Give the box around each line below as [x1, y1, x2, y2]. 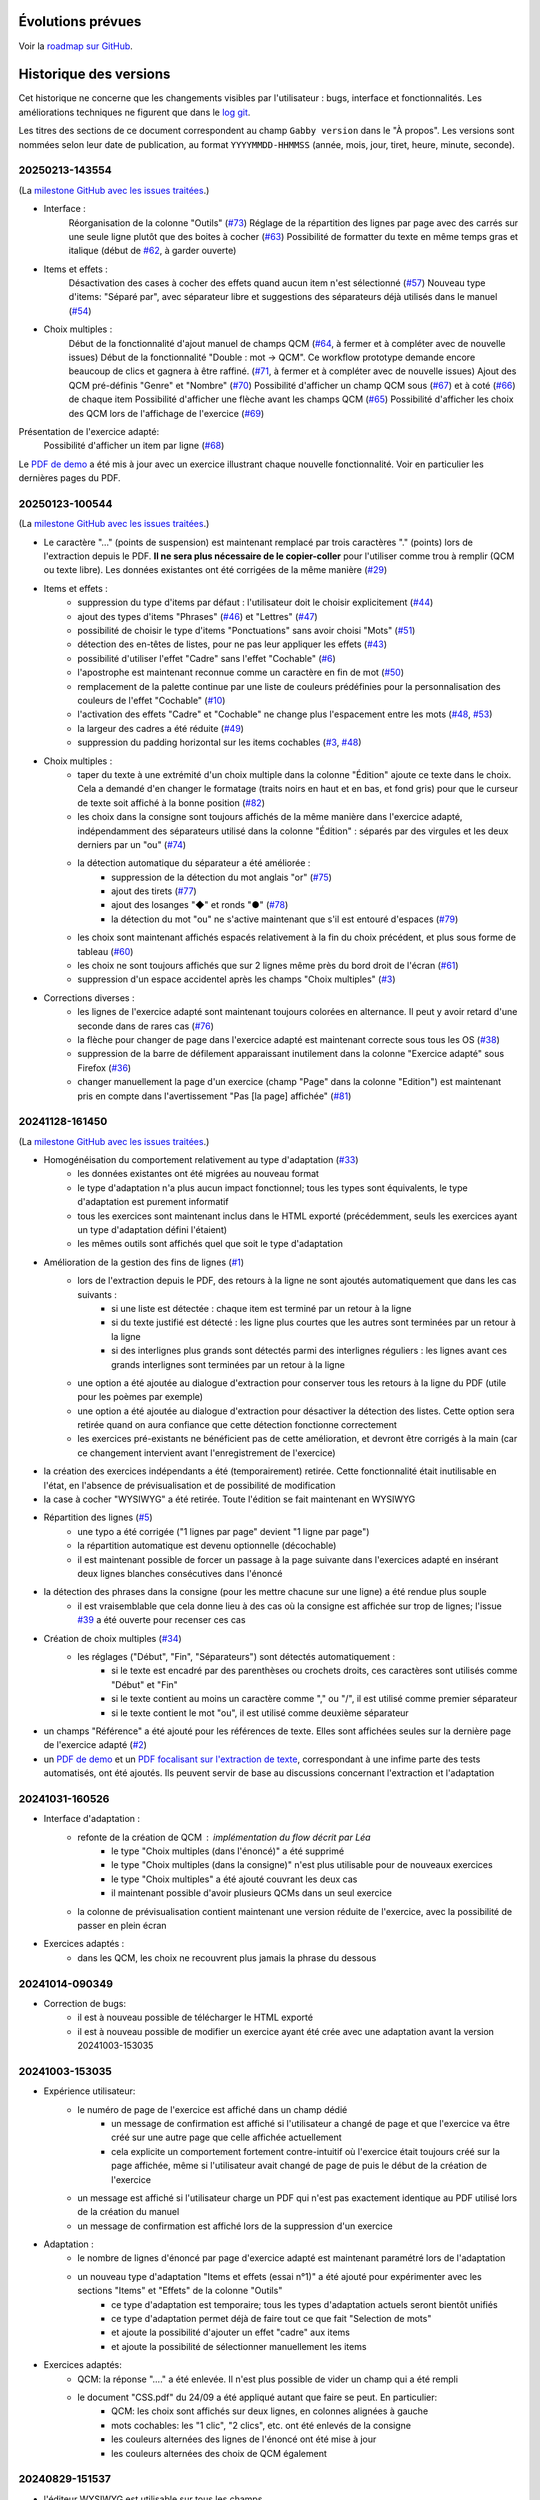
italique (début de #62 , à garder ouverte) [68, 245, 237, 257]
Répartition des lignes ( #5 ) [43, 1511, 154, 1524]
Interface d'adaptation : [43, 1813, 140, 1825]
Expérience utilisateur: [43, 2085, 136, 2097]
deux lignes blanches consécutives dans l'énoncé [77, 1568, 283, 1579]
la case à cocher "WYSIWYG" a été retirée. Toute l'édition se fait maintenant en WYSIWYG [43, 1493, 416, 1505]
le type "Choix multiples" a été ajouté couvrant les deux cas [111, 1873, 358, 1885]
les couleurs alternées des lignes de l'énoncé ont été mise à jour [111, 2433, 377, 2445]
